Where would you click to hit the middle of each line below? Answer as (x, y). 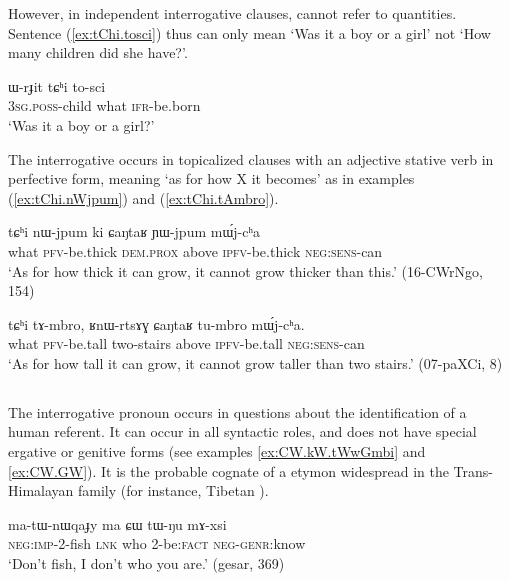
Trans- (473, 470)
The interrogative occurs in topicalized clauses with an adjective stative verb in (251, 158)
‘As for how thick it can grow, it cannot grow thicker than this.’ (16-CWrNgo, (245, 270)
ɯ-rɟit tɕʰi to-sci (57, 85)
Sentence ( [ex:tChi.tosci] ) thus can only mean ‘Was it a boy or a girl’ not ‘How (249, 32)
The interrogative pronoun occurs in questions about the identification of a (237, 411)
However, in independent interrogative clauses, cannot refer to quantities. (232, 13)
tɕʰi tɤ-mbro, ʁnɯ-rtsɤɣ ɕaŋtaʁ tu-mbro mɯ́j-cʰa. (156, 323)
